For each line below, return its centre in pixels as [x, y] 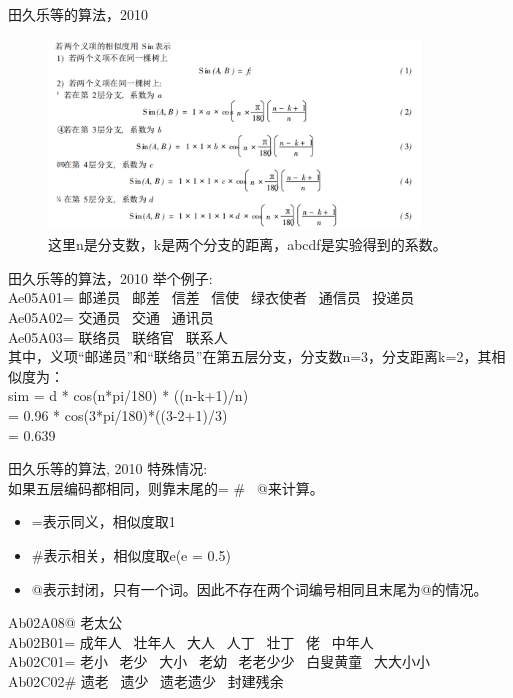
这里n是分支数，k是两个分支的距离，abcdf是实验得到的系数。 [247, 244]
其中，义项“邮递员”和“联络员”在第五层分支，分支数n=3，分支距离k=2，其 [250, 356]
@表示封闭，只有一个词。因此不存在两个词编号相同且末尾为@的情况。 [259, 588]
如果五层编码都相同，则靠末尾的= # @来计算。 [166, 487]
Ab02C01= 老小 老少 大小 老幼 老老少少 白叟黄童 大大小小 [219, 661]
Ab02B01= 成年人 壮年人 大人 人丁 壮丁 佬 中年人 [191, 641]
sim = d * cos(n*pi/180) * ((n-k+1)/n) [128, 395]
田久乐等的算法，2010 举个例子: [110, 277]
